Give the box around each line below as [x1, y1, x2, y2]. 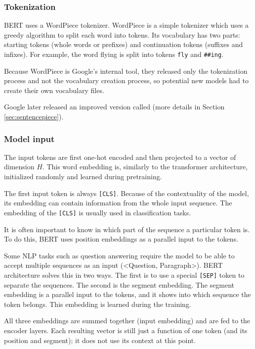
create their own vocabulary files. [4, 85, 104, 95]
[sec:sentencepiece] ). [4, 111, 64, 122]
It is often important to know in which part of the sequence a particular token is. [4, 224, 250, 234]
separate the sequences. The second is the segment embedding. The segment [4, 279, 234, 290]
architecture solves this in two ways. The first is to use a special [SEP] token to [4, 269, 245, 280]
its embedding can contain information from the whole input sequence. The [4, 198, 232, 208]
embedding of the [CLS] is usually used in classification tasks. [4, 207, 191, 217]
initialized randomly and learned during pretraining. [4, 171, 162, 182]
